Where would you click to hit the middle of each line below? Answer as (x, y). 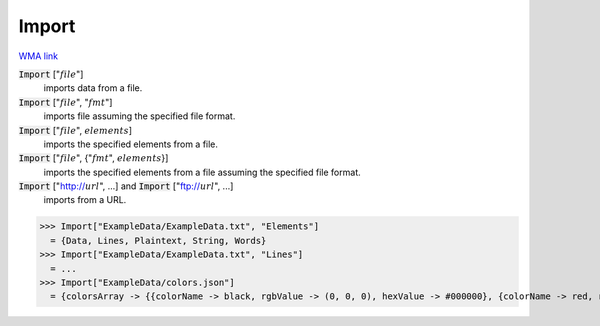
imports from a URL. (85, 200)
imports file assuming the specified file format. (139, 116)
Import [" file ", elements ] (75, 130)
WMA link (38, 56)
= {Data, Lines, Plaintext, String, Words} (158, 240)
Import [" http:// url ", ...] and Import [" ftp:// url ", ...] (126, 186)
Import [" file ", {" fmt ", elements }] (93, 158)
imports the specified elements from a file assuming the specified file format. (202, 172)
